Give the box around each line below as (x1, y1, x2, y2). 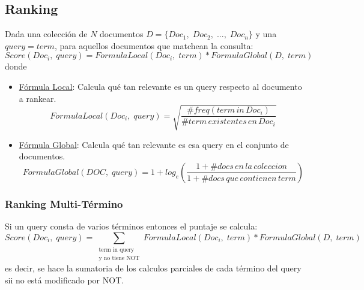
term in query (99, 247, 135, 253)
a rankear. (19, 92, 56, 104)
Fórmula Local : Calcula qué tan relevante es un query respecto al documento (19, 80, 302, 92)
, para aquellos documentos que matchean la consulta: (54, 39, 253, 52)
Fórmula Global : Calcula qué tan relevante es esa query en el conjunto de (19, 138, 289, 150)
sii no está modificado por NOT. (5, 274, 124, 286)
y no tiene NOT (99, 255, 140, 262)
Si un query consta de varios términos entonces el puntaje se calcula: (5, 220, 258, 232)
